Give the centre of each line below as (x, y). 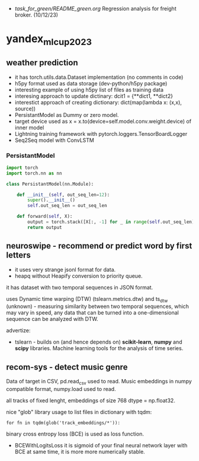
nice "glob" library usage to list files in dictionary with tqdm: (79, 412)
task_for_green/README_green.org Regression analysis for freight (95, 9)
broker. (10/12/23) (36, 15)
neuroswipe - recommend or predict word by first (99, 246)
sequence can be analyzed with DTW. (52, 319)
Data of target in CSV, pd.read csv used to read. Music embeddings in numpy (99, 382)
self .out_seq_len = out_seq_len (68, 206)
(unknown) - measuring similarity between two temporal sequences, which (98, 306)
